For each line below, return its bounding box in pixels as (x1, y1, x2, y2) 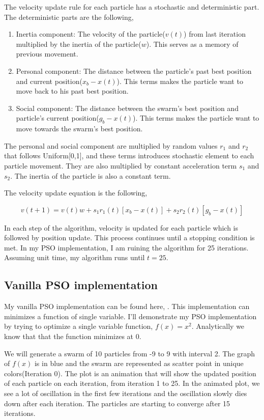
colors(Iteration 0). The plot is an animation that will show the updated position (4, 368, 256, 378)
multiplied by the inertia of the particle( (16, 38, 141, 49)
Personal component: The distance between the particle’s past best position (16, 65, 252, 76)
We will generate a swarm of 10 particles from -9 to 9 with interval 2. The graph (4, 348, 255, 358)
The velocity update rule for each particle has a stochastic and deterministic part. (4, 2, 259, 12)
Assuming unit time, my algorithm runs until (4, 252, 145, 263)
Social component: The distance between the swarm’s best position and (16, 102, 239, 113)
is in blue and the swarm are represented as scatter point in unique (34, 358, 244, 369)
